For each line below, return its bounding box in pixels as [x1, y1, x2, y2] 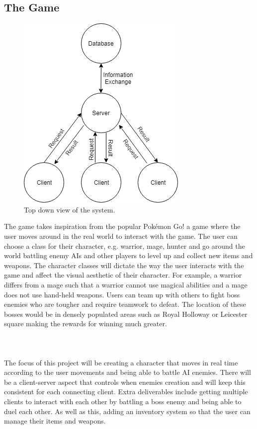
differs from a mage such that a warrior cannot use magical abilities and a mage [4, 279, 248, 289]
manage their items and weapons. [4, 416, 106, 426]
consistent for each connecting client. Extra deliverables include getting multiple [4, 386, 248, 397]
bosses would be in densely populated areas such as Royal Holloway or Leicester [4, 308, 248, 319]
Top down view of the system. [24, 204, 115, 214]
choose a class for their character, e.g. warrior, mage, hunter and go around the [4, 240, 245, 251]
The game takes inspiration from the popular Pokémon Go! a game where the [4, 221, 241, 231]
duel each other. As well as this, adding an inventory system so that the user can [4, 406, 251, 416]
